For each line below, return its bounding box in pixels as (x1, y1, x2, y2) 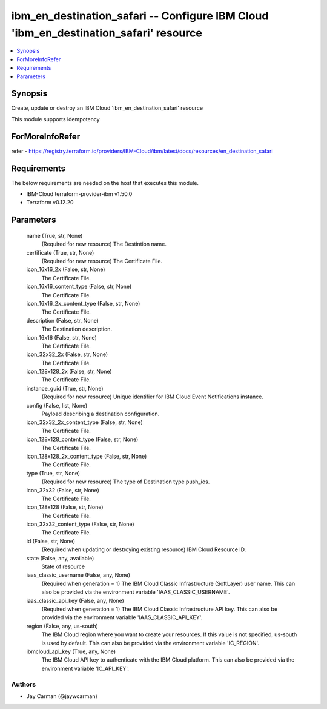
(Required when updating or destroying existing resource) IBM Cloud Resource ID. (41, 546, 246, 553)
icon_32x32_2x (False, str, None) (26, 351, 108, 358)
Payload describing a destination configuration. (41, 410, 160, 418)
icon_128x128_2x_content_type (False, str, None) (26, 452, 147, 460)
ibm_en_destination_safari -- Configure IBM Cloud (11, 9, 269, 22)
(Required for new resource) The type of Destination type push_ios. (41, 478, 210, 485)
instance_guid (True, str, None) (26, 385, 104, 392)
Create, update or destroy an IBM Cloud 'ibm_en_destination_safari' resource (11, 104, 203, 112)
